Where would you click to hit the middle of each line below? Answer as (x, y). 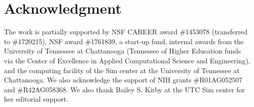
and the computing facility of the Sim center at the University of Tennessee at (122, 70)
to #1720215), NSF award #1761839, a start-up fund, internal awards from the (124, 41)
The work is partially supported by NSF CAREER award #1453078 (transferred (126, 32)
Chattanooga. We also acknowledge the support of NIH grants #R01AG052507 (123, 80)
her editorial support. (36, 99)
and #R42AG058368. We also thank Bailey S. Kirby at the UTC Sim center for (125, 89)
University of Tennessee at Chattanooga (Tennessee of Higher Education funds (123, 51)
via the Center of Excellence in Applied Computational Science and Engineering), (127, 60)
